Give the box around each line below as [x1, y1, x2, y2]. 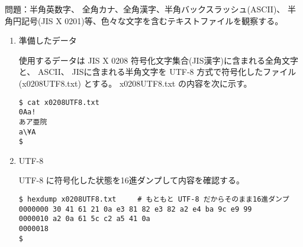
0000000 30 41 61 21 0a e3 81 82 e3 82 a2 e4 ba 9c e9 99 [18, 205, 252, 213]
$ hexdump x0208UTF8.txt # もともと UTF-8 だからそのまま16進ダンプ [18, 195, 289, 204]
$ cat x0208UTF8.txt [18, 98, 99, 107]
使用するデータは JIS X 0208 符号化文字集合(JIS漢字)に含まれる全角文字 [18, 54, 298, 66]
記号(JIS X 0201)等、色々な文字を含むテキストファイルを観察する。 [21, 14, 283, 27]
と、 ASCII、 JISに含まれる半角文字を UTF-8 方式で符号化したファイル [18, 65, 296, 78]
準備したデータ [18, 34, 77, 47]
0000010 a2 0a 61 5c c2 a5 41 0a [18, 215, 150, 223]
